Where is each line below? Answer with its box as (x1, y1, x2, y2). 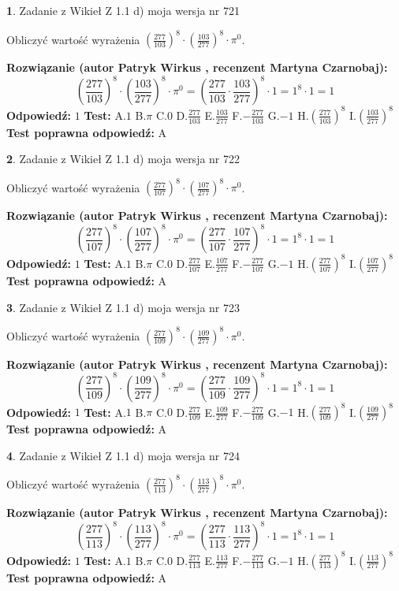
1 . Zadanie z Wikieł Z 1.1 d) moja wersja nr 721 (6, 2, 241, 18)
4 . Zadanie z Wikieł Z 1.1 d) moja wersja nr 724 (6, 447, 241, 463)
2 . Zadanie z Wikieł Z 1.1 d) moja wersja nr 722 (6, 151, 241, 167)
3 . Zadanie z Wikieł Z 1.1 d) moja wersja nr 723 (6, 299, 241, 315)
